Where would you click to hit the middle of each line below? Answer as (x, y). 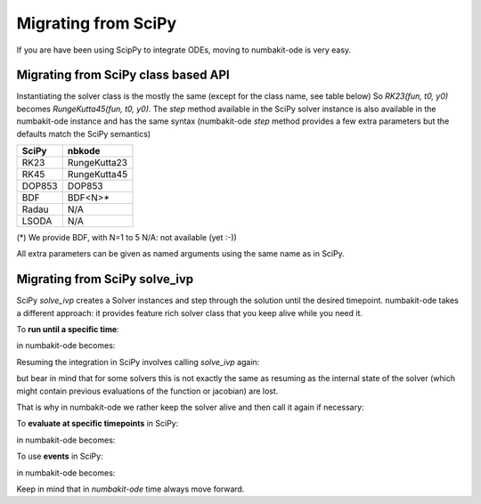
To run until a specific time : (68, 329)
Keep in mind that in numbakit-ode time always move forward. (130, 489)
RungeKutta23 (98, 163)
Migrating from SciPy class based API (123, 75)
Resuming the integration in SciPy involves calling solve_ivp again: (138, 362)
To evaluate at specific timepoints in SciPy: (98, 424)
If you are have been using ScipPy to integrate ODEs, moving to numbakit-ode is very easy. (184, 50)
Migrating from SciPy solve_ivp (105, 279)
